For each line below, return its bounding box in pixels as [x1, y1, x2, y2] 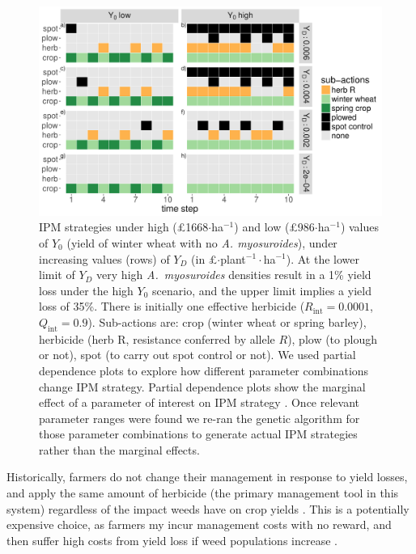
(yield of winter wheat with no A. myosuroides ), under [66, 234, 337, 251]
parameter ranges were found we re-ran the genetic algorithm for [39, 409, 360, 426]
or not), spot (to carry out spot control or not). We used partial [39, 346, 356, 363]
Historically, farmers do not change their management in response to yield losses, [6, 468, 408, 485]
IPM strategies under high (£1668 [39, 218, 209, 235]
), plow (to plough [287, 330, 377, 347]
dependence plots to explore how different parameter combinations [39, 362, 369, 378]
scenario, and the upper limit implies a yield [152, 281, 371, 298]
